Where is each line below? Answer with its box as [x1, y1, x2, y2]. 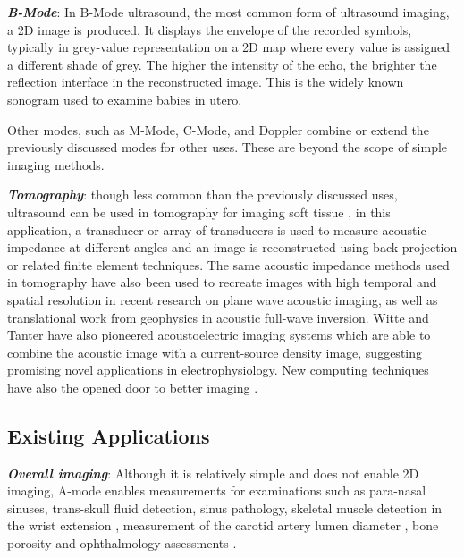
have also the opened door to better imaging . [7, 377, 258, 396]
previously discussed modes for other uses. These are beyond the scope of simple [7, 138, 448, 156]
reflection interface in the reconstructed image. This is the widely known [7, 72, 404, 91]
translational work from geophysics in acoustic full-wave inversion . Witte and [7, 308, 429, 326]
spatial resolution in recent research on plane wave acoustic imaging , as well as [7, 290, 438, 309]
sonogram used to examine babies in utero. [7, 89, 242, 108]
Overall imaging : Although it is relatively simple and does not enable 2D [7, 463, 419, 482]
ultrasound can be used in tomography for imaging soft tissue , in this [7, 202, 391, 221]
